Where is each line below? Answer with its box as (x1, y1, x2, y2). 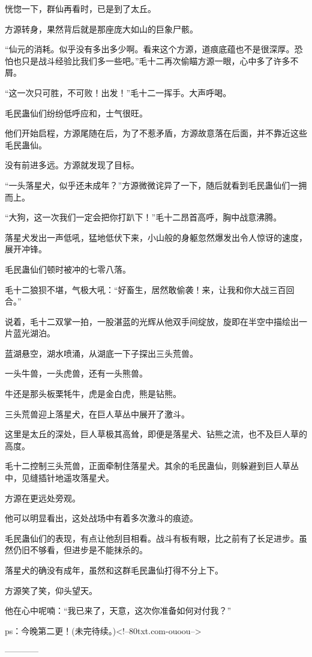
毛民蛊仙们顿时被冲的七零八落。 (5, 262, 131, 275)
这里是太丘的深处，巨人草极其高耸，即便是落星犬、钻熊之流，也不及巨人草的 (5, 428, 307, 440)
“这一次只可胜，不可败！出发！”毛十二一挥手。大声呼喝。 (5, 86, 232, 98)
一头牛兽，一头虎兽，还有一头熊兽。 (5, 367, 148, 380)
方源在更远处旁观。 (5, 491, 80, 504)
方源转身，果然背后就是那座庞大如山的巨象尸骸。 (5, 22, 198, 35)
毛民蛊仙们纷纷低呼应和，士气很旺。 (5, 106, 148, 119)
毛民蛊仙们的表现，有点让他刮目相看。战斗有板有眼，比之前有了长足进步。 (5, 531, 299, 544)
